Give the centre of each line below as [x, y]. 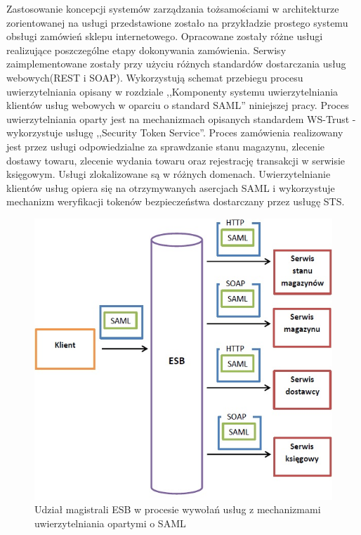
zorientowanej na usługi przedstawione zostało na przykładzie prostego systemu [177, 22]
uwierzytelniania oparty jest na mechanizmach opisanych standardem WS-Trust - [181, 118]
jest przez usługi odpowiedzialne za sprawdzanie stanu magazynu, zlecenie [166, 146]
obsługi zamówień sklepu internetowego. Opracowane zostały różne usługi [165, 36]
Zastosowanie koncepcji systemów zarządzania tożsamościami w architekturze [173, 8]
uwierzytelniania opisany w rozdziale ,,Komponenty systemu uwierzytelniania [172, 91]
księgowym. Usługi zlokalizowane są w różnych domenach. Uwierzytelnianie [169, 174]
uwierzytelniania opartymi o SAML [110, 523]
